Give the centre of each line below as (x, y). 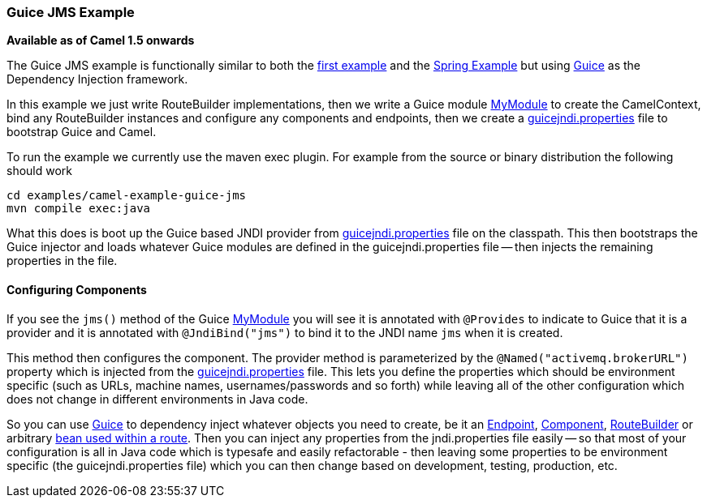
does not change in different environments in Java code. (157, 399)
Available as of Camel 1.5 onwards (101, 41)
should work (40, 171)
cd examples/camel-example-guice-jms (127, 196)
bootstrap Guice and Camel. (82, 132)
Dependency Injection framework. (97, 79)
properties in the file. (62, 261)
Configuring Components (77, 289)
